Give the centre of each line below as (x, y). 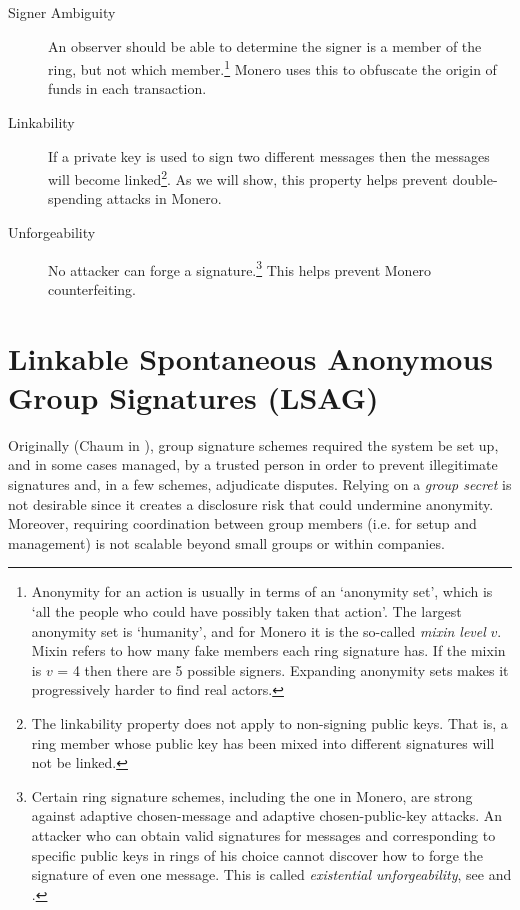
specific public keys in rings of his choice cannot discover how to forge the (257, 854)
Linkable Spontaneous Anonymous (251, 357)
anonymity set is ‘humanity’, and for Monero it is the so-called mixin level (258, 630)
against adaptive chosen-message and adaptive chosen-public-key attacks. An (266, 815)
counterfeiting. (92, 288)
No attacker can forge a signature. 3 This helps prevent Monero (240, 268)
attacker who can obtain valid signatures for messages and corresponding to (263, 834)
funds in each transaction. (127, 88)
